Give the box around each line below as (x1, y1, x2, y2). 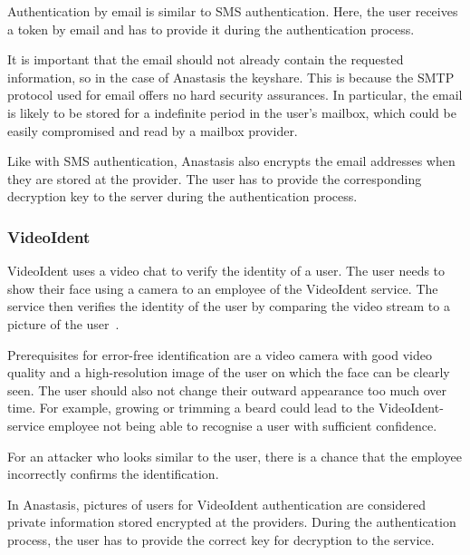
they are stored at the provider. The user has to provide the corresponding (7, 169, 422, 188)
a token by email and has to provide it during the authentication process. (7, 19, 415, 38)
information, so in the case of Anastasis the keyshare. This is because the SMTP (7, 67, 455, 86)
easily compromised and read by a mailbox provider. (7, 121, 298, 140)
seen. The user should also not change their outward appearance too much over (7, 380, 447, 399)
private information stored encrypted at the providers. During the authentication (7, 512, 456, 531)
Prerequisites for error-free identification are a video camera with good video (7, 345, 432, 364)
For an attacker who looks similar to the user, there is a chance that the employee (7, 446, 462, 465)
